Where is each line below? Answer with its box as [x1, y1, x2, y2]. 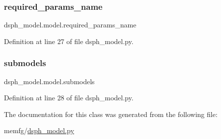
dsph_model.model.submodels [4, 76, 95, 86]
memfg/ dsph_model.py [4, 125, 74, 136]
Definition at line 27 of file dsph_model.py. [4, 36, 134, 46]
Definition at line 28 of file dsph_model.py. [4, 93, 134, 103]
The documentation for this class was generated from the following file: [4, 109, 218, 119]
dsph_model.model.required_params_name [4, 20, 137, 30]
